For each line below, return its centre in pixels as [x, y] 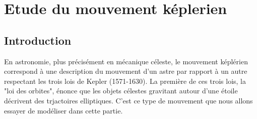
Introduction [38, 40]
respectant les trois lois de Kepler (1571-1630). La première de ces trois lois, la [125, 81]
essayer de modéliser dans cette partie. [63, 110]
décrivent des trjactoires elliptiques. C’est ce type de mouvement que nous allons [128, 100]
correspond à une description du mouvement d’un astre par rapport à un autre [126, 71]
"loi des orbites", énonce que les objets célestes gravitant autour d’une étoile [121, 91]
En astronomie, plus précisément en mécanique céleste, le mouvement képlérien [126, 61]
